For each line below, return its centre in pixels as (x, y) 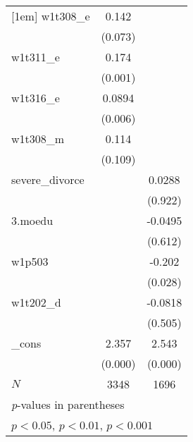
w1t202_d (36, 302)
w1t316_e (36, 98)
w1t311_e (36, 57)
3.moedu (32, 220)
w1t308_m (38, 139)
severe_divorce (48, 179)
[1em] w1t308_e (51, 16)
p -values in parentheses (68, 404)
